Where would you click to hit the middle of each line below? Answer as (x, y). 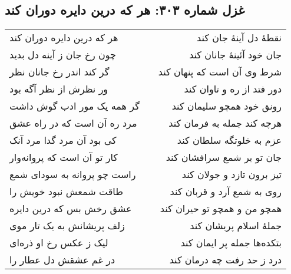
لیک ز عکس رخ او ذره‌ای (59, 243)
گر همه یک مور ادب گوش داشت (75, 106)
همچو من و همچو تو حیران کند (221, 209)
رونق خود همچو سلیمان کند (227, 106)
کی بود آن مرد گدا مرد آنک (63, 140)
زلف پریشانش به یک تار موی (67, 226)
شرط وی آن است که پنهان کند (220, 72)
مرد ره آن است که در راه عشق (73, 123)
